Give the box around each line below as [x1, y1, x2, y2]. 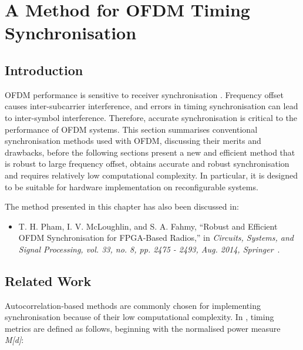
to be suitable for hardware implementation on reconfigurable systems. [5, 180, 258, 193]
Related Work [5, 271, 92, 290]
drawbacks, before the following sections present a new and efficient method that [5, 146, 295, 158]
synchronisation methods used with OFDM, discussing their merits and [5, 134, 261, 147]
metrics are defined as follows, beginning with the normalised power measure [5, 322, 281, 334]
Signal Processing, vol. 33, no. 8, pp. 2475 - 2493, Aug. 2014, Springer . [18, 243, 280, 255]
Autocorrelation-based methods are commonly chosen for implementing [5, 299, 261, 311]
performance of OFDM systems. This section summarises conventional [5, 123, 258, 135]
